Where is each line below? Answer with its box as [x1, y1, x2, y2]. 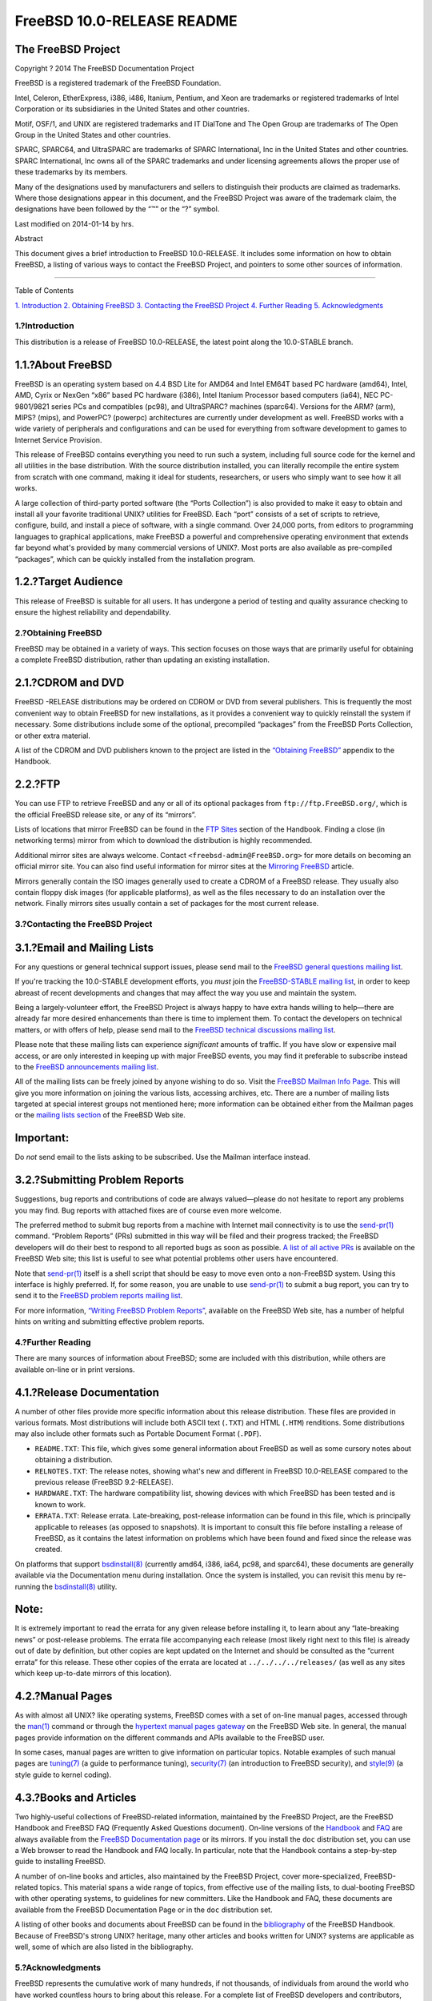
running [14, 1582, 41, 1591]
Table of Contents [14, 286, 74, 295]
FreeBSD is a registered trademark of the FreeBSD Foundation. [14, 78, 222, 88]
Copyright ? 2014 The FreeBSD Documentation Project [14, 64, 194, 74]
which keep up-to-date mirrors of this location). [14, 1668, 172, 1678]
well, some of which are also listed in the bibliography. [14, 1942, 194, 1952]
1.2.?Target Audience [14, 575, 123, 588]
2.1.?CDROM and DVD [14, 676, 125, 690]
